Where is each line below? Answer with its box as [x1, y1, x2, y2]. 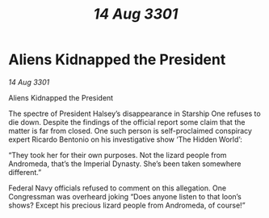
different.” [8, 167, 42, 177]
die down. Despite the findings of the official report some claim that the [8, 117, 246, 126]
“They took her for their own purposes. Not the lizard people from [8, 150, 228, 160]
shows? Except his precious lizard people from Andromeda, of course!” [8, 200, 246, 210]
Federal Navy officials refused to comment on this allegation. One [8, 183, 227, 193]
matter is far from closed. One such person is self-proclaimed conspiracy [8, 126, 253, 135]
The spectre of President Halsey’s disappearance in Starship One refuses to [8, 109, 261, 118]
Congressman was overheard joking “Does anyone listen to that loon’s [8, 191, 242, 201]
